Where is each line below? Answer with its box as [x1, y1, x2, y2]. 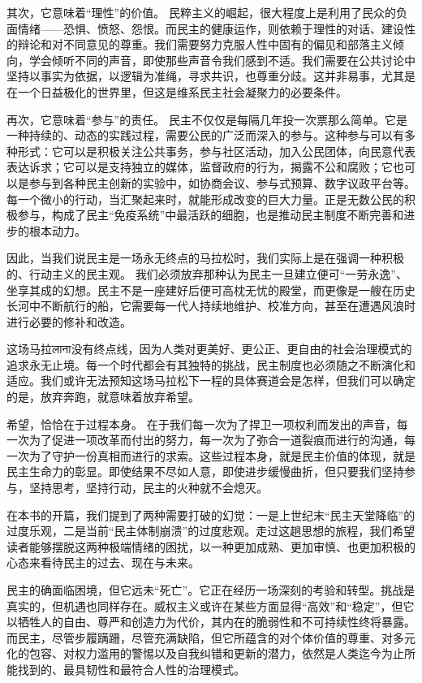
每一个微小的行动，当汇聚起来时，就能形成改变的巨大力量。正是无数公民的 [6, 190, 404, 207]
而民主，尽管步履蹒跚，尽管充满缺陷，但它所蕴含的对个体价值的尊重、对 [6, 629, 393, 646]
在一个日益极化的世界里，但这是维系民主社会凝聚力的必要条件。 [6, 83, 347, 100]
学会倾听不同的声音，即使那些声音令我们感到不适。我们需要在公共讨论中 [28, 51, 416, 68]
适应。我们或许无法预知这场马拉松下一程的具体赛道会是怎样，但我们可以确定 [6, 372, 416, 389]
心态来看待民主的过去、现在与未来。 [6, 554, 200, 571]
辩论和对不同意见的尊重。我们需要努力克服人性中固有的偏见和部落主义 [17, 36, 393, 53]
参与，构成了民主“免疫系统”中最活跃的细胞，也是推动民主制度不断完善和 [17, 206, 404, 223]
